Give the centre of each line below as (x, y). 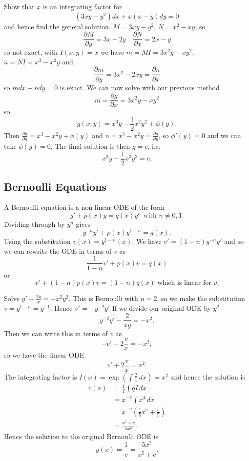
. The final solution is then (90, 146)
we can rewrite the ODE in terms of (58, 251)
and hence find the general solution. (57, 26)
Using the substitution (37, 241)
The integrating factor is (41, 376)
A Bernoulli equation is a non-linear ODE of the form (84, 207)
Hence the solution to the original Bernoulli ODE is (81, 436)
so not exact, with (31, 52)
